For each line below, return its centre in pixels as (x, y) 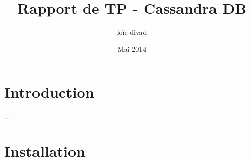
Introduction (49, 92)
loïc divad (132, 32)
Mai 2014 (132, 49)
